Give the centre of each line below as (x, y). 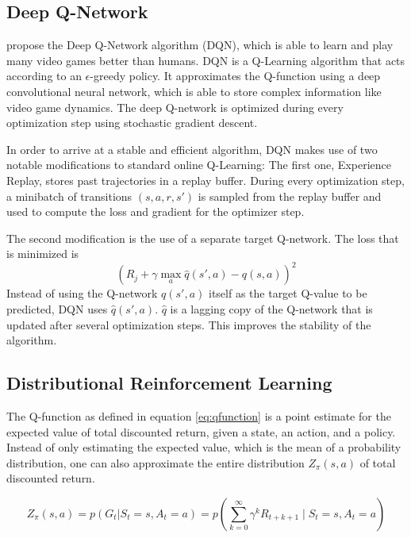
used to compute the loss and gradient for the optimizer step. (156, 211)
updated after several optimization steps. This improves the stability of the (189, 324)
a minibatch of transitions (69, 196)
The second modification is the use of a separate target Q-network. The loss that (203, 238)
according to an (44, 76)
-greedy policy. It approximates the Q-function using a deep (235, 76)
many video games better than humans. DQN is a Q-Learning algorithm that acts (206, 60)
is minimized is (43, 254)
